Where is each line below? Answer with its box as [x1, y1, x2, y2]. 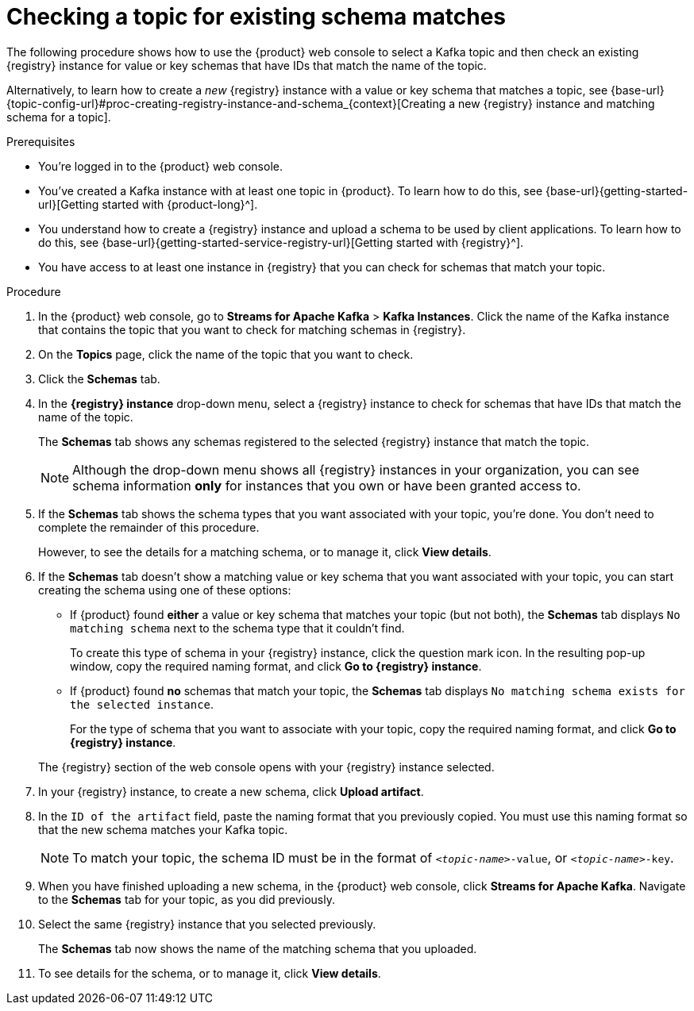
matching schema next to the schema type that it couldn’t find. [70, 621, 405, 635]
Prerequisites [6, 134, 75, 148]
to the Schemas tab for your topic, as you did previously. [38, 892, 335, 906]
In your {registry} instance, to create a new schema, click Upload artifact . [38, 784, 424, 798]
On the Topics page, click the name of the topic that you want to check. [38, 347, 414, 361]
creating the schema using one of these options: [38, 582, 291, 597]
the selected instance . [70, 697, 214, 711]
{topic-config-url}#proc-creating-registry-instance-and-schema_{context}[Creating [6, 96, 446, 110]
